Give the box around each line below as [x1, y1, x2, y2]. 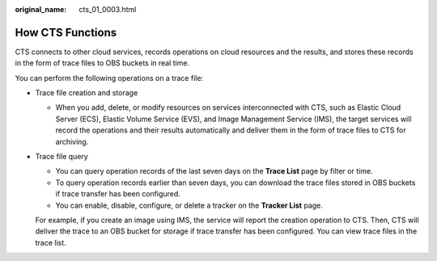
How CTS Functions [15, 25, 117, 40]
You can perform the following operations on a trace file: [15, 73, 204, 82]
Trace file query [35, 152, 88, 162]
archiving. [55, 137, 89, 146]
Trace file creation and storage [35, 88, 138, 98]
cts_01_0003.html [78, 5, 137, 14]
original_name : [15, 5, 67, 14]
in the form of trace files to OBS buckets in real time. [15, 58, 190, 68]
